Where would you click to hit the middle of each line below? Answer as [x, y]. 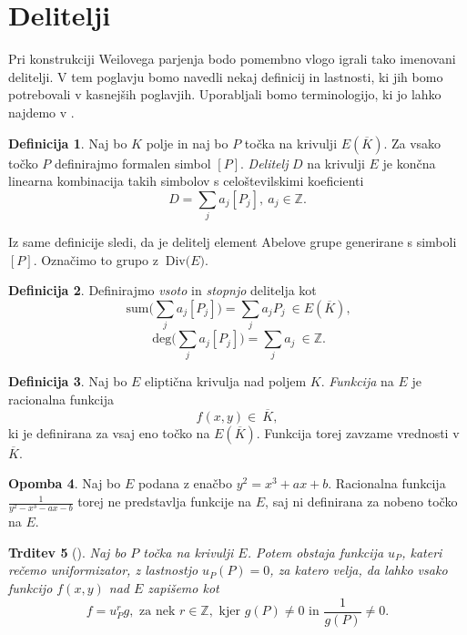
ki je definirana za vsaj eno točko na [109, 432]
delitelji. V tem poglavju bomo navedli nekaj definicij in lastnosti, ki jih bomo [226, 76]
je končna [409, 163]
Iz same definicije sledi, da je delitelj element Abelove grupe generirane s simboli [233, 242]
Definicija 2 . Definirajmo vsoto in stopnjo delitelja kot [162, 290]
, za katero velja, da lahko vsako [359, 570]
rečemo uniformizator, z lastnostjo [103, 570]
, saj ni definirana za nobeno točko [361, 502]
